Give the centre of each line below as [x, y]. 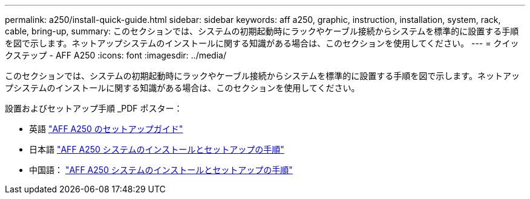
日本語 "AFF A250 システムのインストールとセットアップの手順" [157, 149]
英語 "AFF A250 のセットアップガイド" [106, 129]
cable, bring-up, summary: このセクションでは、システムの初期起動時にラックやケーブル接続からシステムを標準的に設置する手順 [262, 31]
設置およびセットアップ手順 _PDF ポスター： [94, 108]
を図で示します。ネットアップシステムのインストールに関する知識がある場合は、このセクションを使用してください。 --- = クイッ [262, 43]
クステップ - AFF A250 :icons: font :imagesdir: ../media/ [116, 55]
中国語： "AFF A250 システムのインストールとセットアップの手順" [161, 170]
